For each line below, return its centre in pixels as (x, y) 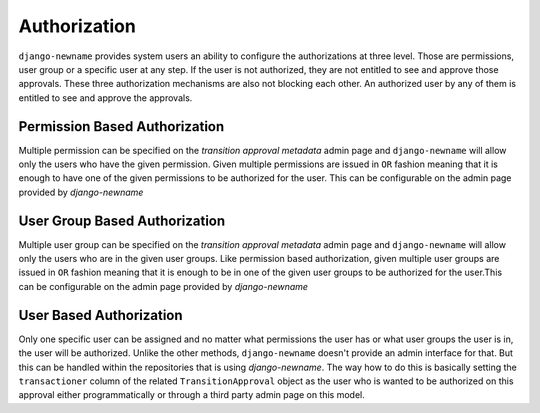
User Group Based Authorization (122, 220)
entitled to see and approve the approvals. (105, 97)
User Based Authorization (101, 315)
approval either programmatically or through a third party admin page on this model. (191, 395)
